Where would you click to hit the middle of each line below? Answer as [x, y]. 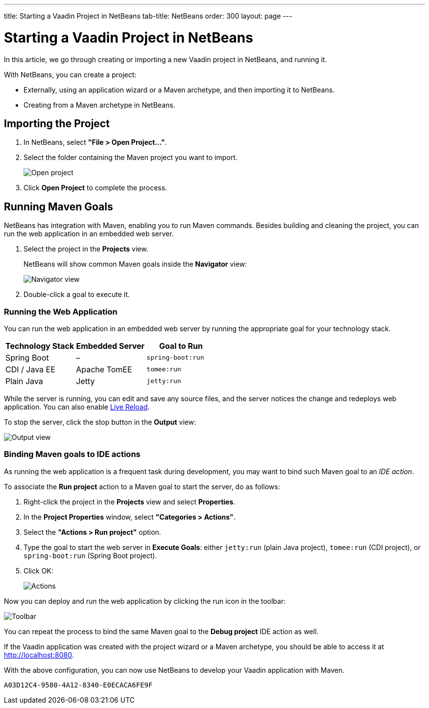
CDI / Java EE [30, 369]
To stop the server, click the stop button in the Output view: [100, 422]
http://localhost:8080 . [39, 655]
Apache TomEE [104, 369]
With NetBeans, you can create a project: [70, 74]
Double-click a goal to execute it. [77, 295]
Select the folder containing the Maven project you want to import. [131, 158]
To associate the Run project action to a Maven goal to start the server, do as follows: [142, 486]
